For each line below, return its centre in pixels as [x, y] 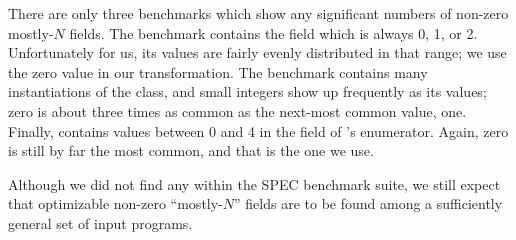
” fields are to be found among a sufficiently [368, 203]
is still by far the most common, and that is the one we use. [191, 150]
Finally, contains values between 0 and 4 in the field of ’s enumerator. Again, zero [258, 130]
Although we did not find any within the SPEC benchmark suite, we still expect [254, 183]
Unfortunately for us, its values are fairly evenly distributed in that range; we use [257, 52]
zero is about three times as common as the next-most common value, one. [237, 110]
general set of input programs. [100, 222]
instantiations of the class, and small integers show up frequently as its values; [247, 91]
